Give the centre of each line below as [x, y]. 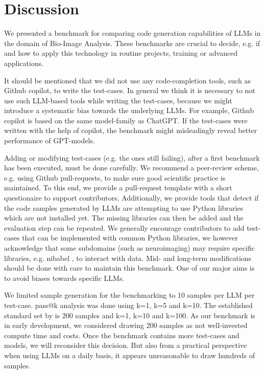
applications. [24, 63]
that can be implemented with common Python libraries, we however [130, 238]
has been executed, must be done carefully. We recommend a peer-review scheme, [131, 168]
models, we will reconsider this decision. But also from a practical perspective [126, 345]
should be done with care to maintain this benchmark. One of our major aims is [129, 268]
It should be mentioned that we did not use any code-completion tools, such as [127, 80]
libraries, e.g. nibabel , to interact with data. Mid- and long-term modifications [128, 258]
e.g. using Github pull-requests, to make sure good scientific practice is [115, 177]
